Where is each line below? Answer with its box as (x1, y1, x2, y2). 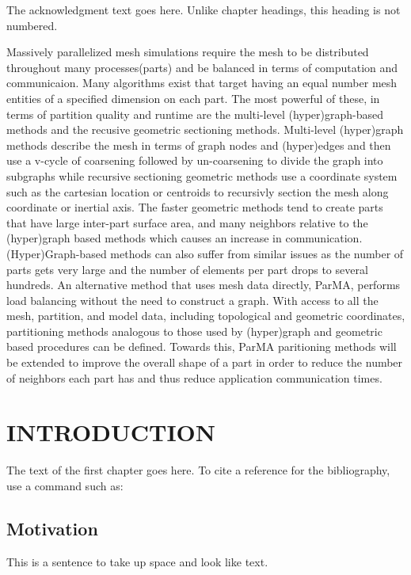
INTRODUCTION (6, 416, 216, 448)
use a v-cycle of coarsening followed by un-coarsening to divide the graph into (6, 152, 383, 169)
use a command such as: (6, 477, 124, 493)
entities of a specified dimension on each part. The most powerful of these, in (6, 89, 380, 106)
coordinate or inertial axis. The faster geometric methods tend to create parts (6, 199, 383, 215)
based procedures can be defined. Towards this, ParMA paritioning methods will (6, 338, 397, 355)
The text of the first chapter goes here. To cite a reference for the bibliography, (6, 462, 390, 478)
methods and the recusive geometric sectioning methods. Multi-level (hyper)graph (6, 121, 404, 138)
